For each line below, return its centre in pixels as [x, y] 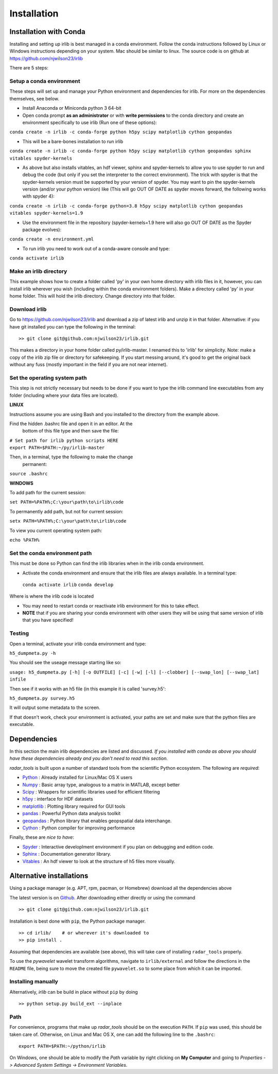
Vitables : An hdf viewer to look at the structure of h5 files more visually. [99, 861]
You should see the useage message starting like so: [65, 663]
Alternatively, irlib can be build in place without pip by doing [74, 992]
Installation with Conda [47, 32]
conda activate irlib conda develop [68, 585]
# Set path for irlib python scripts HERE [64, 440]
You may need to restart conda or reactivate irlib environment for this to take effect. [111, 605]
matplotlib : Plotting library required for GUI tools [74, 806]
